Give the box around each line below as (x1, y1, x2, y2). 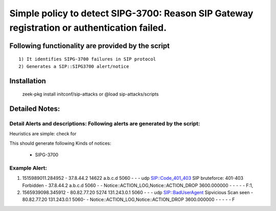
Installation (9, 77, 46, 85)
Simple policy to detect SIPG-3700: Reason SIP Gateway (9, 8, 254, 19)
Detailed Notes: (9, 104, 60, 113)
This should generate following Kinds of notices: (9, 140, 111, 146)
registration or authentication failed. (9, 22, 167, 33)
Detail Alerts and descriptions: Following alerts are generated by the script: (9, 120, 200, 127)
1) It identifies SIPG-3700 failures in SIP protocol (18, 56, 156, 62)
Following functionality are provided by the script (9, 41, 170, 50)
